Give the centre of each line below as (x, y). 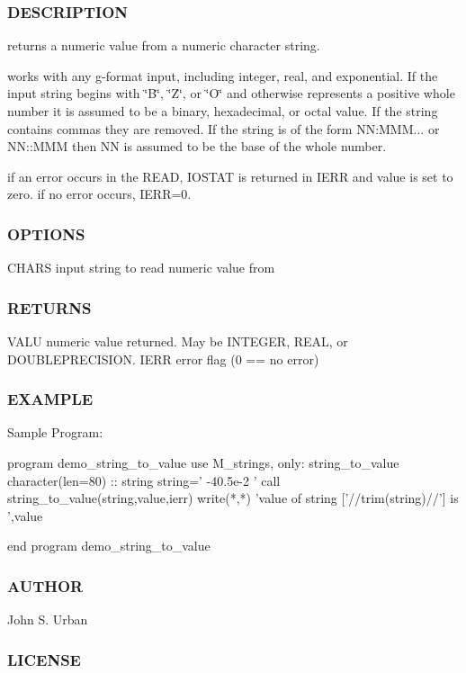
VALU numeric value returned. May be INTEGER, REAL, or (178, 341)
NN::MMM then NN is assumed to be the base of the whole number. (197, 146)
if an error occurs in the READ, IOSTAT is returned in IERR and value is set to (230, 176)
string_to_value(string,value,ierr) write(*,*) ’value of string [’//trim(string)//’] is (233, 498)
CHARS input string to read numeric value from (141, 268)
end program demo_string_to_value (109, 546)
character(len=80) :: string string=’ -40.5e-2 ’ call (144, 480)
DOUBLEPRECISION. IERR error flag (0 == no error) (163, 359)
